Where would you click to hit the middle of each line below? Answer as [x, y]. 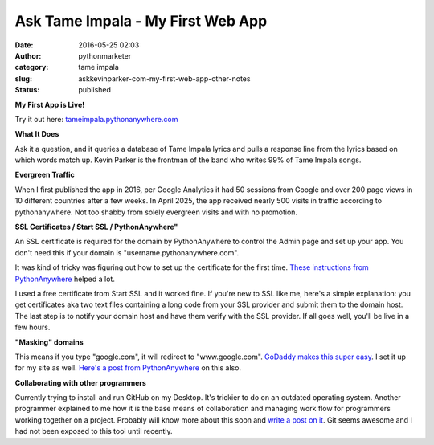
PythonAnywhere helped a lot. [65, 279]
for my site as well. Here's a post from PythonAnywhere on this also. [128, 368]
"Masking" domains [49, 342]
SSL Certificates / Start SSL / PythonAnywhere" [96, 227]
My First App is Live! [50, 104]
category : [32, 67]
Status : [27, 90]
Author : [28, 55]
